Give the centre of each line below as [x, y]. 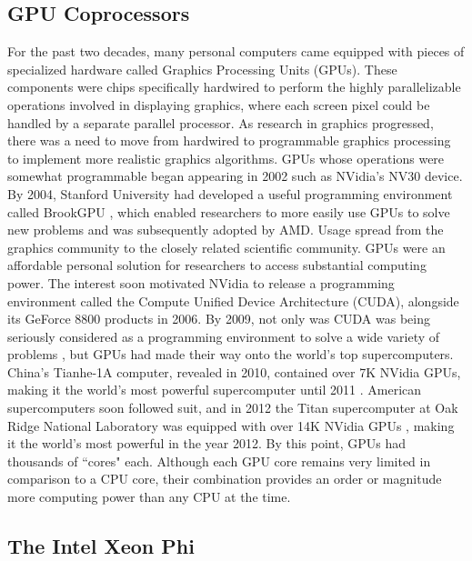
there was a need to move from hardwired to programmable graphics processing [229, 140]
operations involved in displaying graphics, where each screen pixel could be [219, 104]
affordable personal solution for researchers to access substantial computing [217, 265]
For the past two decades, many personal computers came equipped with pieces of [236, 51]
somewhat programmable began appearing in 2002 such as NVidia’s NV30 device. [235, 176]
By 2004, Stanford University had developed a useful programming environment [230, 193]
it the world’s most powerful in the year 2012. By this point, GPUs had [207, 443]
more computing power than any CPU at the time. [149, 497]
